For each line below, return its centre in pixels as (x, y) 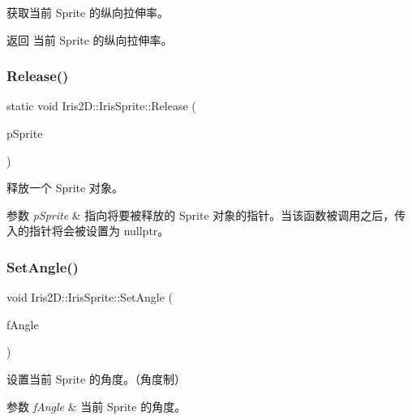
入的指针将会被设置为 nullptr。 (88, 231)
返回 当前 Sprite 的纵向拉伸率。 (90, 39)
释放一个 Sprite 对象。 (65, 188)
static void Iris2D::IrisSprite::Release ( (101, 106)
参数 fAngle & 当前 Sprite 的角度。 (97, 406)
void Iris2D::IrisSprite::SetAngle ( (90, 297)
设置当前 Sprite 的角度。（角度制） (96, 378)
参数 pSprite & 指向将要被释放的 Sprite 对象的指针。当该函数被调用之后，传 (206, 214)
